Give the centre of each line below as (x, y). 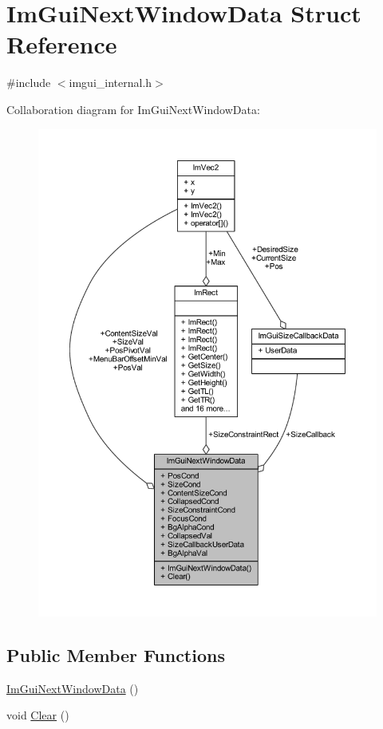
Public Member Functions (116, 654)
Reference (62, 44)
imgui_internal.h (111, 83)
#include (29, 83)
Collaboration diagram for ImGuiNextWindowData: (133, 109)
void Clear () (38, 715)
